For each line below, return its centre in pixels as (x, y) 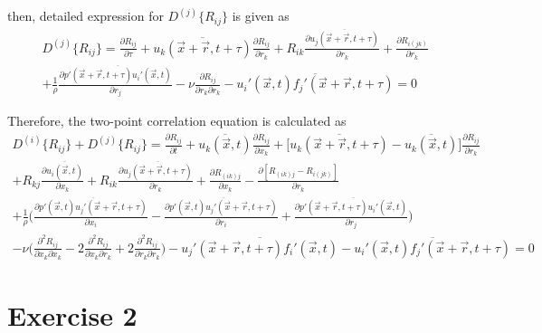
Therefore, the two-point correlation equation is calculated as (177, 121)
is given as (261, 16)
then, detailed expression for (86, 16)
